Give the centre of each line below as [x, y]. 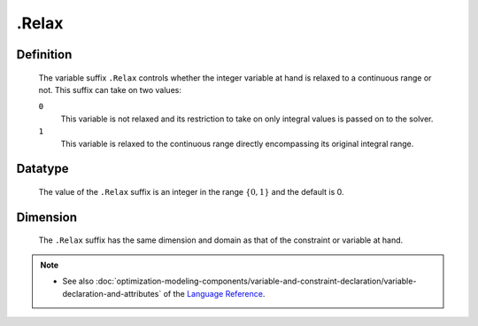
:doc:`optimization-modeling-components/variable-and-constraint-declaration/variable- [256, 281]
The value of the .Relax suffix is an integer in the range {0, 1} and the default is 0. [191, 191]
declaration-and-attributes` [112, 293]
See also [78, 281]
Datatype [42, 169]
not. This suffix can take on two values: [110, 89]
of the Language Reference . [214, 293]
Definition [44, 54]
